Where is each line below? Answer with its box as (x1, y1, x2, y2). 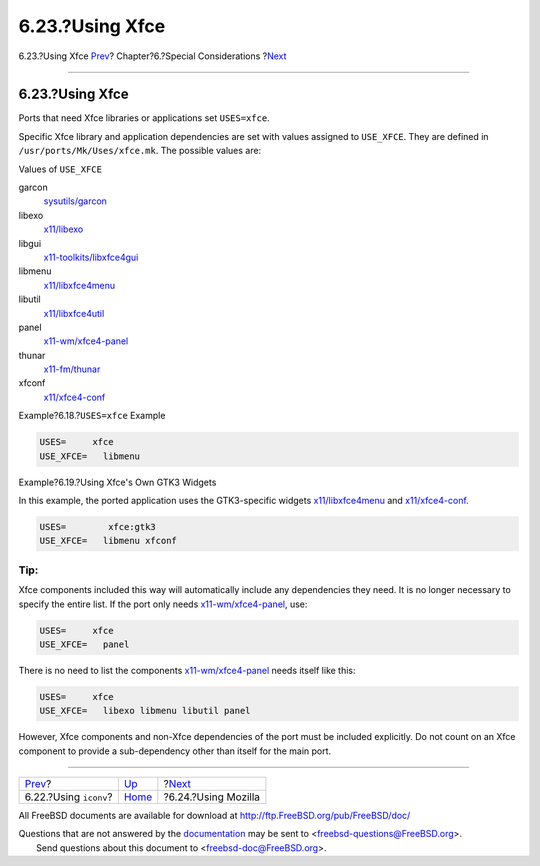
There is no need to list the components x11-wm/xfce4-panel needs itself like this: (18, 664, 356, 676)
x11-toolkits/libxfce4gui (43, 251, 139, 263)
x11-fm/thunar (43, 363, 101, 375)
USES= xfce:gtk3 (39, 521, 157, 532)
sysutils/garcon (43, 195, 107, 207)
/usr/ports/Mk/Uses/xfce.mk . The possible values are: (18, 145, 262, 157)
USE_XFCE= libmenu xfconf (39, 535, 177, 547)
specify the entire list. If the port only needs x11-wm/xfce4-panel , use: (18, 598, 308, 610)
